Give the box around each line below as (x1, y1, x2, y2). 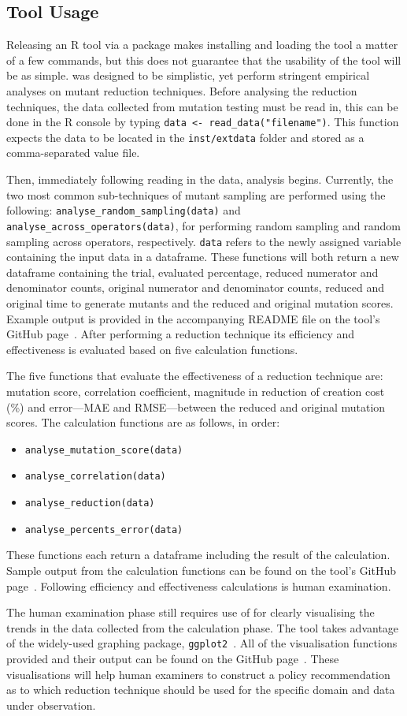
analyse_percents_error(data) (24, 524, 183, 535)
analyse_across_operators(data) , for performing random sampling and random (6, 217, 401, 233)
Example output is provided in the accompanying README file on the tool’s (6, 310, 380, 326)
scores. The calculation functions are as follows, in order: (6, 414, 280, 431)
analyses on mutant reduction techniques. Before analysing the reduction (6, 82, 357, 99)
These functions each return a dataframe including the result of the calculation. (6, 546, 390, 563)
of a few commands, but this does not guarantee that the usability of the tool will (6, 51, 401, 68)
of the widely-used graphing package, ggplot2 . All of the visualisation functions (6, 635, 398, 651)
